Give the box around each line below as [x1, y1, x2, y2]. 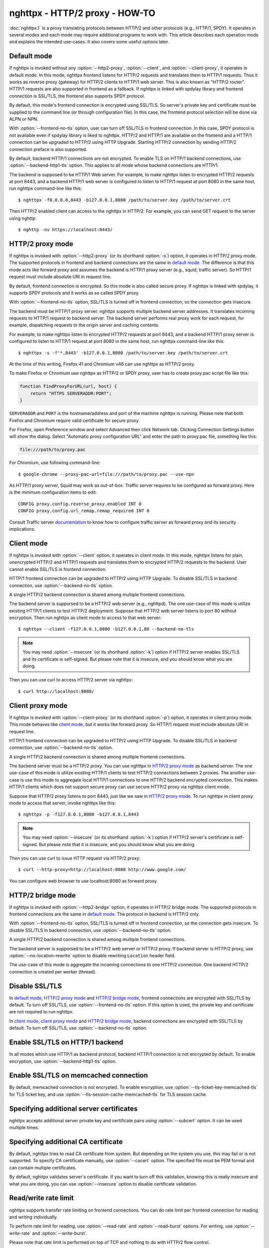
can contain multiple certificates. [9, 1165, 77, 1171]
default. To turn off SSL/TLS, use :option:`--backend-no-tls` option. [9, 1025, 147, 1031]
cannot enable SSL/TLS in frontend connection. [9, 566, 107, 572]
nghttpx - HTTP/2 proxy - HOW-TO [9, 7, 155, 18]
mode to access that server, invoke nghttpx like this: [9, 800, 117, 806]
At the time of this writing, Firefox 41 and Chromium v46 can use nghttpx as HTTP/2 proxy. [9, 361, 195, 367]
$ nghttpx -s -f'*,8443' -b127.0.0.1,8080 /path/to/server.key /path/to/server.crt [18, 350, 229, 355]
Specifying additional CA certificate [9, 1137, 123, 1146]
